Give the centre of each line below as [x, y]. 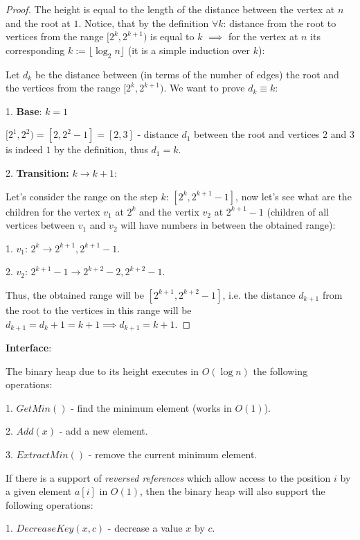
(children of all [298, 211]
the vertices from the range [63, 88]
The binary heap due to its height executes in [102, 371]
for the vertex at [263, 36]
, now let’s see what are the [294, 196]
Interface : [29, 347]
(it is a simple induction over [189, 50]
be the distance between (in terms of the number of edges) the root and [187, 74]
